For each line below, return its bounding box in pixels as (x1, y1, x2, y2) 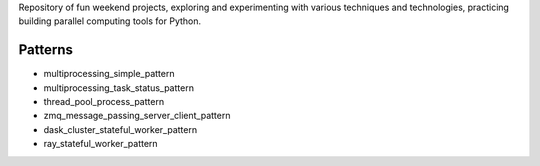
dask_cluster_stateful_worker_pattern (43, 123, 198, 135)
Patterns (18, 41, 74, 59)
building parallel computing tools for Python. (18, 15, 202, 27)
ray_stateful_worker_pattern (43, 138, 159, 150)
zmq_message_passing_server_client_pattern (43, 110, 231, 122)
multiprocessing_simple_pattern (43, 68, 175, 80)
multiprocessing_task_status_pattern (43, 81, 195, 94)
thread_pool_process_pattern (43, 96, 165, 108)
